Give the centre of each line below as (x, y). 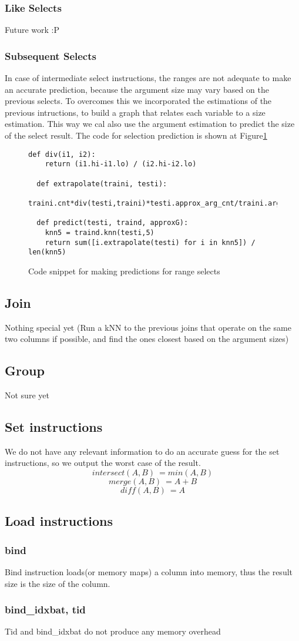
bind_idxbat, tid (45, 610)
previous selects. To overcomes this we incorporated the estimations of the (138, 101)
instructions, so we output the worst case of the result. (103, 463)
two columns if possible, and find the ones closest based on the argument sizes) (147, 339)
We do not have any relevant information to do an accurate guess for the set (142, 451)
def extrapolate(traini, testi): (102, 184)
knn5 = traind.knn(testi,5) (100, 232)
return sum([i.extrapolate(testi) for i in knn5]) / (150, 242)
